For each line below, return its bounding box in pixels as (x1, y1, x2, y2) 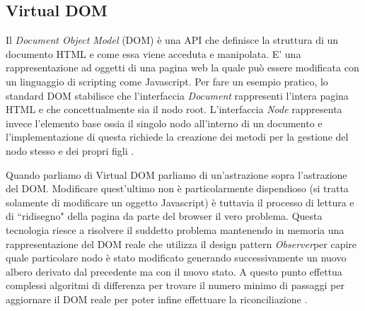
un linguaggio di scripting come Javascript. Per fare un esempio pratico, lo (6, 74, 328, 88)
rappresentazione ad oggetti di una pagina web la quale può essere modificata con (6, 60, 359, 75)
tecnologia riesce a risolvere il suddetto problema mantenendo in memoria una (6, 222, 344, 237)
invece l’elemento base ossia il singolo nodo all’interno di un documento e (6, 115, 323, 130)
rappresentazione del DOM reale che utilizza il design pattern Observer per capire (6, 236, 357, 251)
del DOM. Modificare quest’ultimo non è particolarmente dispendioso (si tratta (6, 181, 349, 196)
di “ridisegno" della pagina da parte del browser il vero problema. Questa (6, 209, 323, 223)
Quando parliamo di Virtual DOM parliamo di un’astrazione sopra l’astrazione (6, 167, 347, 182)
